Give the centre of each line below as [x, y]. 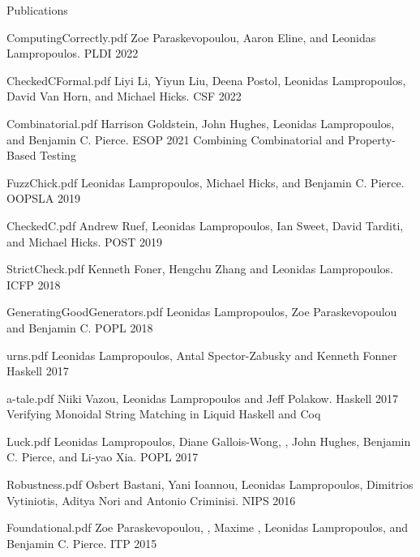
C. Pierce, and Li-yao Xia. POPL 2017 [103, 457]
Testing [58, 155]
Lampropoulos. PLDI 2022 [73, 53]
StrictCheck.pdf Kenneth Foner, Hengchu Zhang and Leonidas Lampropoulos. [200, 269]
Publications [37, 10]
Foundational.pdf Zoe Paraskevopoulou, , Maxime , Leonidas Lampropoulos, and [208, 527]
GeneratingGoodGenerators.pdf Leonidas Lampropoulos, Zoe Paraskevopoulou [202, 312]
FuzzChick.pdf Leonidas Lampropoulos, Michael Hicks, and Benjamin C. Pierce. [206, 182]
